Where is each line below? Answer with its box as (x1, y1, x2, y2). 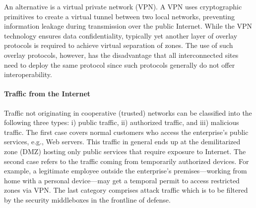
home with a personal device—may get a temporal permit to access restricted (4, 175, 240, 185)
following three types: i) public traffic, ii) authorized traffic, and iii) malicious (4, 117, 239, 127)
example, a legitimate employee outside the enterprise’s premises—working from (4, 166, 247, 176)
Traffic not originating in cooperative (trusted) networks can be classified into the (4, 107, 252, 118)
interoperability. (4, 69, 52, 80)
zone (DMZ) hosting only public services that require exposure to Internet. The (4, 146, 246, 156)
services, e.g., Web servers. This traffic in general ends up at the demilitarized (4, 136, 241, 147)
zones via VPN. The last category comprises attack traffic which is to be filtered (4, 185, 248, 195)
